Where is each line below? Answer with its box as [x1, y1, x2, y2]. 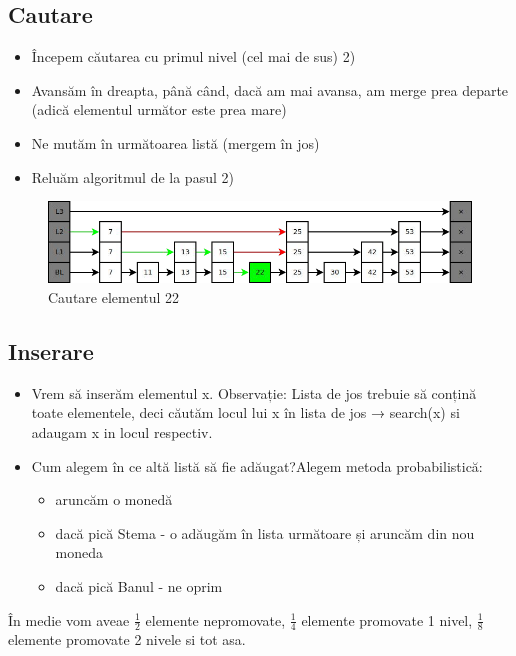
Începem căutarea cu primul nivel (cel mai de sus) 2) [31, 46, 356, 67]
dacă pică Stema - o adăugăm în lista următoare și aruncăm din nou [55, 522, 475, 543]
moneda [55, 542, 104, 563]
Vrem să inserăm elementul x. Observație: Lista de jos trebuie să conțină [31, 382, 477, 403]
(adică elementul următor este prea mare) [31, 99, 287, 120]
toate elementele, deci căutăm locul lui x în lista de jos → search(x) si [31, 402, 460, 423]
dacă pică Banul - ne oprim [55, 575, 223, 596]
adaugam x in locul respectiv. [31, 421, 213, 442]
